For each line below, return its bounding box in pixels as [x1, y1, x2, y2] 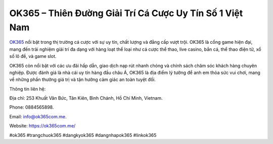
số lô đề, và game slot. [9, 53, 57, 59]
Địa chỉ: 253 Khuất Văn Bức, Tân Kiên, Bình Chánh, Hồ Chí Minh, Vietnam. [9, 95, 163, 101]
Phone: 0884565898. [9, 104, 54, 110]
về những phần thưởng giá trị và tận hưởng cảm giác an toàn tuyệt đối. [9, 77, 156, 83]
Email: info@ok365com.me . [9, 113, 67, 119]
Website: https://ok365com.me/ [9, 123, 76, 129]
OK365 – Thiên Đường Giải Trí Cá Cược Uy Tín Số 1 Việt [9, 8, 243, 19]
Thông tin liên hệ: [9, 86, 46, 92]
